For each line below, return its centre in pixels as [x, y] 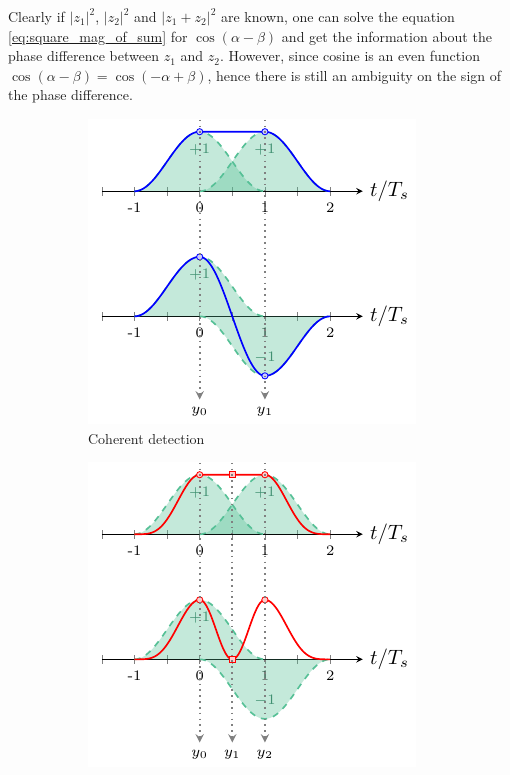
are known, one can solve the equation [337, 16]
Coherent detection [146, 437]
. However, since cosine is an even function [349, 55]
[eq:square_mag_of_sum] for [98, 35]
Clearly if [36, 16]
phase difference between [83, 55]
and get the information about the [386, 35]
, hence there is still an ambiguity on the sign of [354, 74]
